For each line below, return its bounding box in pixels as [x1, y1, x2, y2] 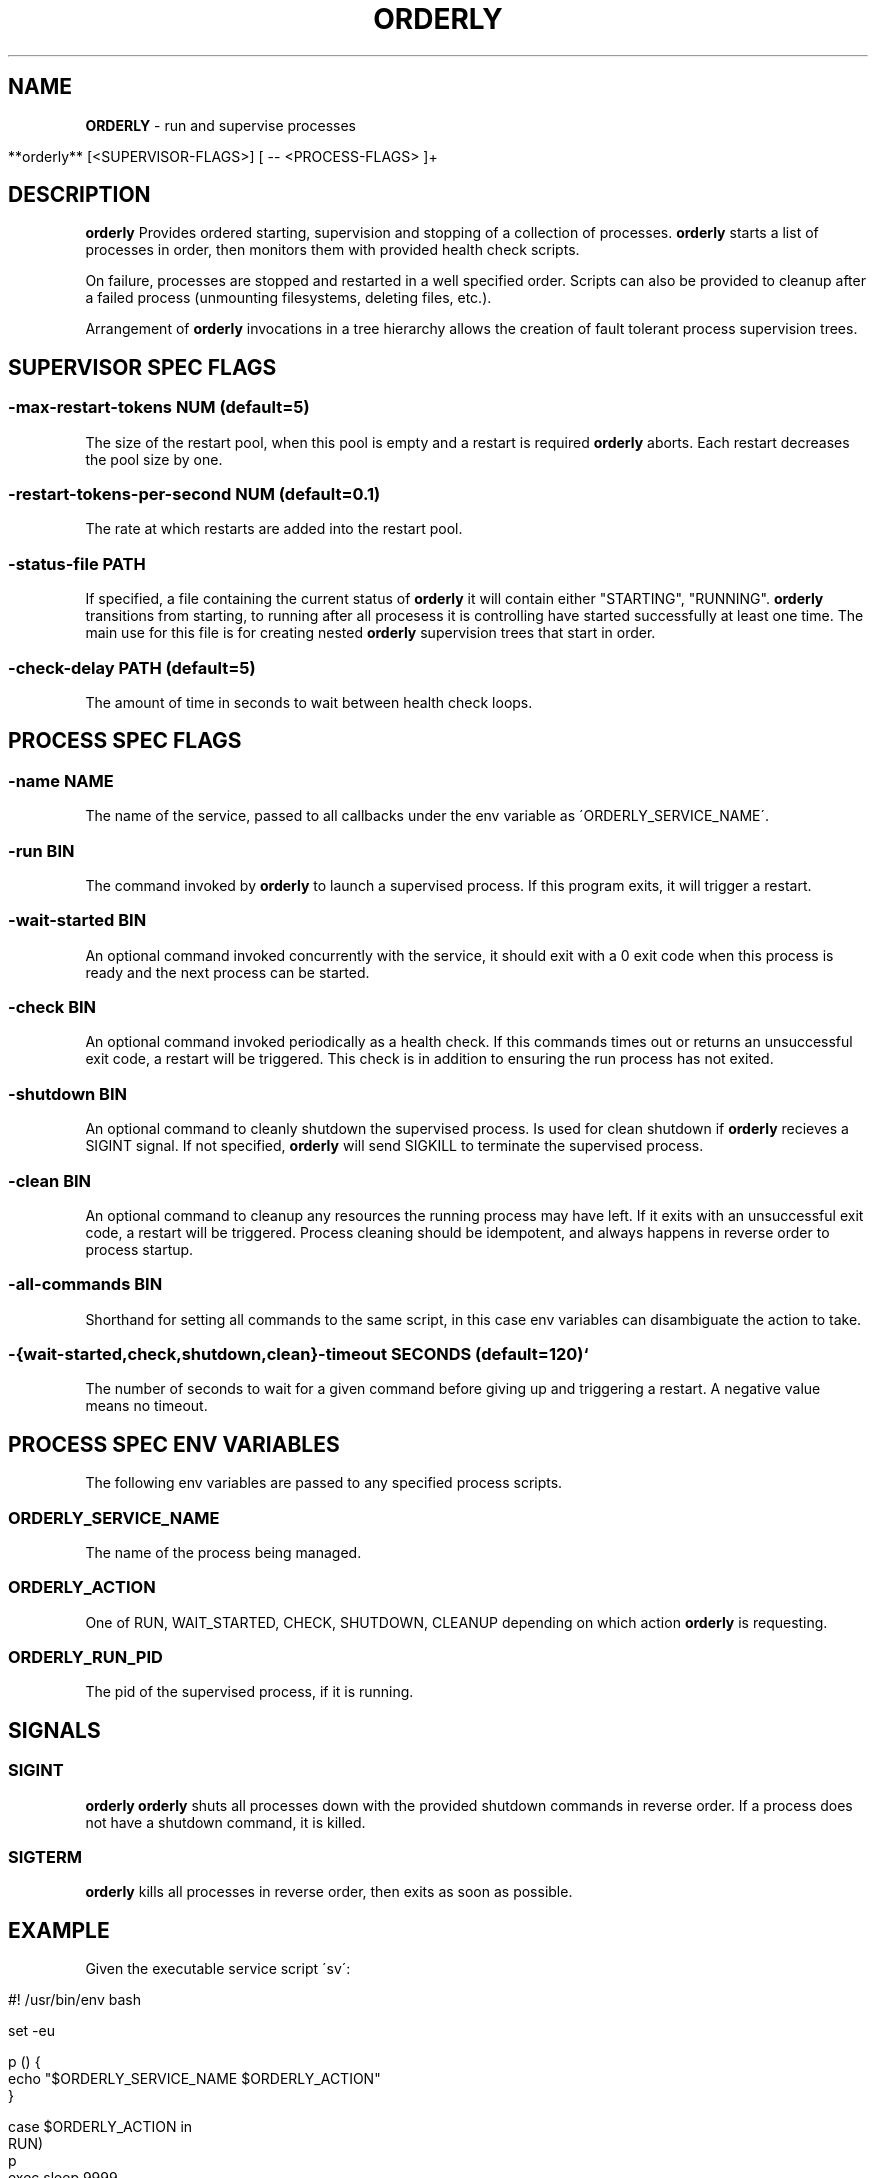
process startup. [85, 1240, 194, 1258]
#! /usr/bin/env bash [8, 1991, 141, 2009]
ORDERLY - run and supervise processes [85, 116, 356, 134]
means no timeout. [85, 1397, 208, 1415]
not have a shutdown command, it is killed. [85, 1813, 366, 1831]
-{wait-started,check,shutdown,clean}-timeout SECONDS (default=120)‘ [8, 1344, 589, 1364]
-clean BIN [8, 1170, 92, 1191]
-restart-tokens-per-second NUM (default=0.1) [8, 484, 381, 505]
